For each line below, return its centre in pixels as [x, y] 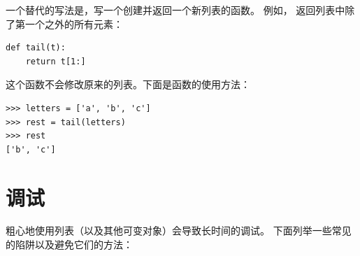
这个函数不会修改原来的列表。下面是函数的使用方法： [128, 84]
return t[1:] [56, 61]
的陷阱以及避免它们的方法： [69, 244]
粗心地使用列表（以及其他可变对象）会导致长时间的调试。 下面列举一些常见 [179, 230]
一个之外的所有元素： [74, 23]
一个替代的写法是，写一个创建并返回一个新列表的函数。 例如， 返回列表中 [175, 10]
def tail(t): [36, 48]
